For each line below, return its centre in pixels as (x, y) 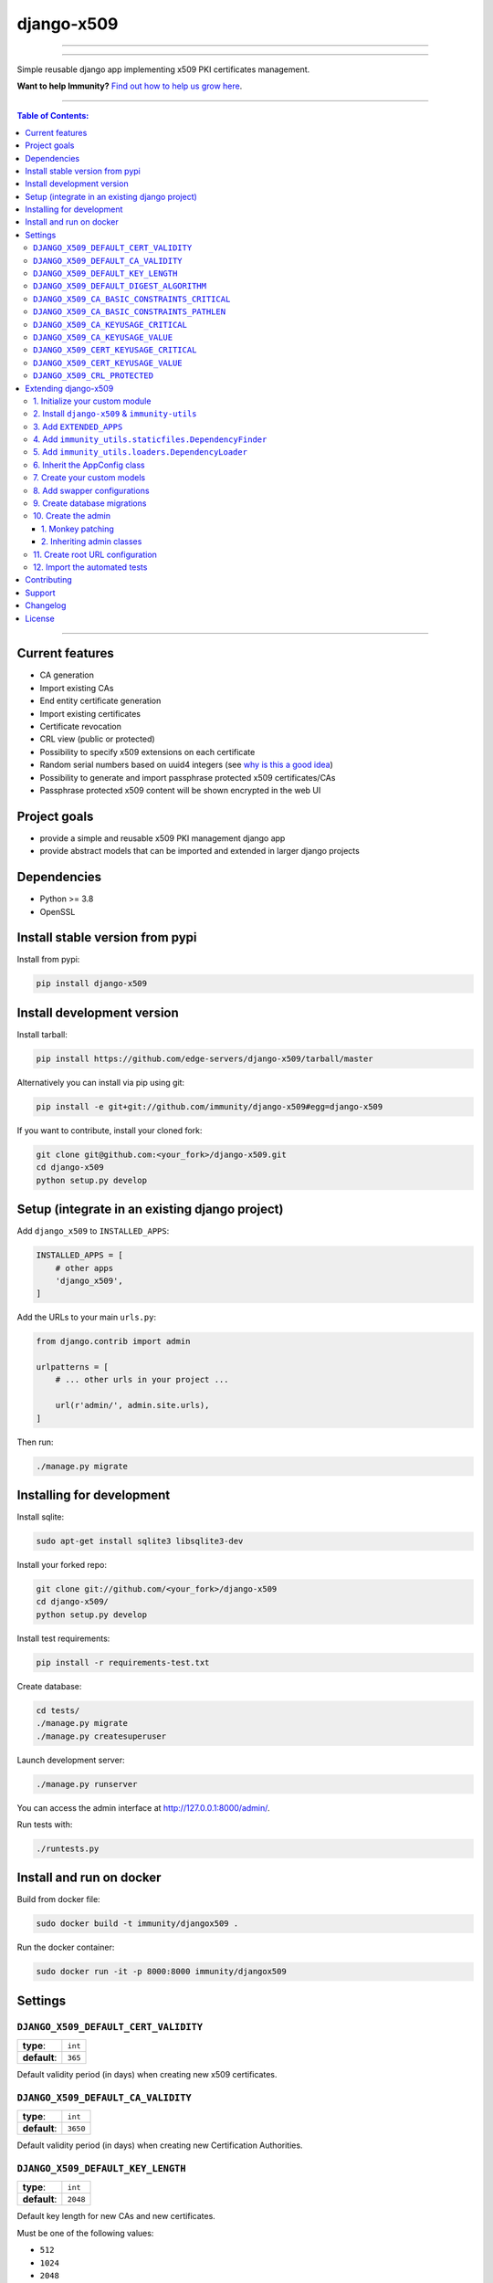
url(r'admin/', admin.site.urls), (132, 1405)
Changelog (46, 605)
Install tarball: (42, 1034)
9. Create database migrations (90, 503)
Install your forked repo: (62, 1565)
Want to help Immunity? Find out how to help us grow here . (130, 86)
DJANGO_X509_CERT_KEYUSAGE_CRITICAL (115, 350)
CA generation (67, 675)
